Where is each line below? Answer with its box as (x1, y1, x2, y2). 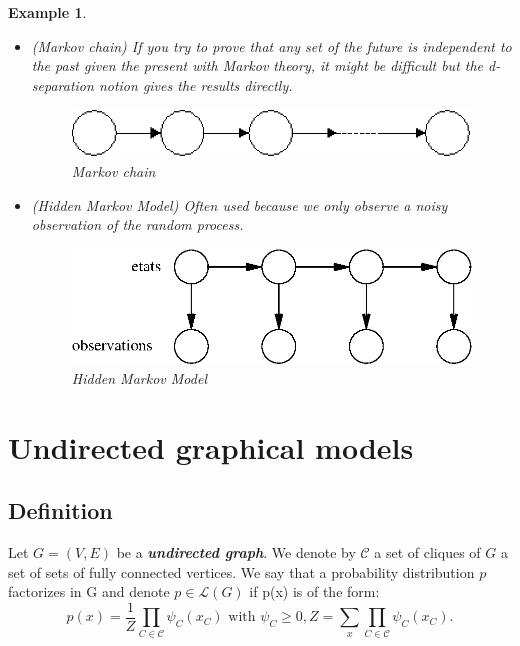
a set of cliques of (374, 541, 481, 562)
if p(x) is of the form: (249, 581, 380, 602)
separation (31, 74, 94, 95)
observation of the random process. (31, 214, 244, 235)
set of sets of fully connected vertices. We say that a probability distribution (8, 561, 475, 582)
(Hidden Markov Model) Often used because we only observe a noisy (31, 194, 448, 215)
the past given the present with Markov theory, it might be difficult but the (31, 55, 484, 76)
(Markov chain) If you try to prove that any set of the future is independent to (31, 35, 512, 56)
